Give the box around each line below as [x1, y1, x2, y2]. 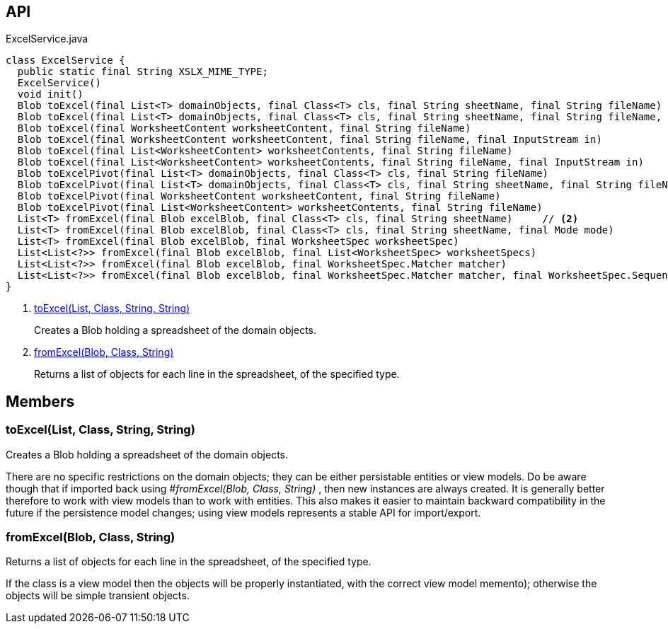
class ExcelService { [6, 54, 125, 67]
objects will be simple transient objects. [6, 589, 190, 602]
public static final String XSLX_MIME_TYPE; [17, 66, 268, 78]
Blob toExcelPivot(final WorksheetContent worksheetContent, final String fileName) [17, 190, 501, 202]
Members [6, 392, 75, 410]
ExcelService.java [6, 33, 88, 45]
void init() [17, 88, 83, 100]
